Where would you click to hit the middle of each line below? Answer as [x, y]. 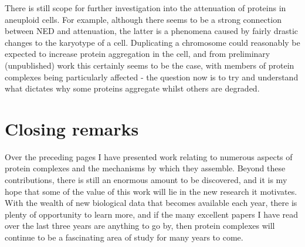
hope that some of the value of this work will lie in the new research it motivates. [151, 191]
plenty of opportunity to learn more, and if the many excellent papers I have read [152, 214]
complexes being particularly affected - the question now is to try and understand [152, 77]
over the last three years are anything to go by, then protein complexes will [140, 226]
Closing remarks [72, 128]
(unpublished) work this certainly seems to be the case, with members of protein [150, 65]
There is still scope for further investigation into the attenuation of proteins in [145, 8]
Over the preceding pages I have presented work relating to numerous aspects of [149, 156]
